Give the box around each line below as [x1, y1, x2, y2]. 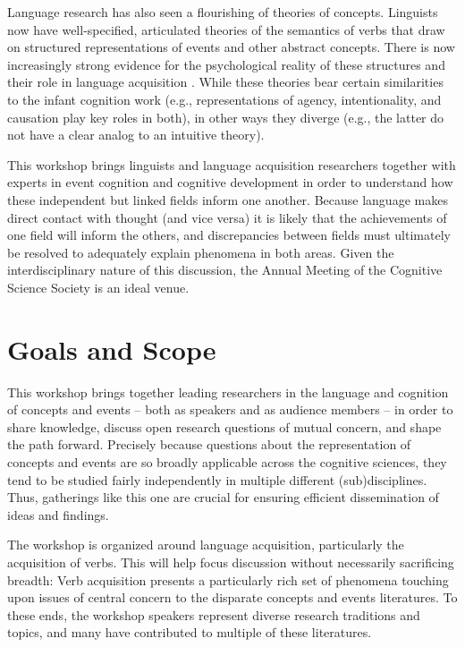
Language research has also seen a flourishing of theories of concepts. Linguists [7, 3, 438, 21]
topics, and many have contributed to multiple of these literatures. [7, 623, 372, 642]
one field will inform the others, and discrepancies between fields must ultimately [7, 226, 451, 244]
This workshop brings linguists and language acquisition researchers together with [7, 155, 456, 174]
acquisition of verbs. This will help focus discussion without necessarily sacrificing [7, 552, 454, 571]
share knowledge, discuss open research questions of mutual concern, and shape [7, 417, 442, 436]
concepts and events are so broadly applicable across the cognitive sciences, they [7, 453, 447, 471]
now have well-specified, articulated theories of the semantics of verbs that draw [7, 20, 445, 38]
